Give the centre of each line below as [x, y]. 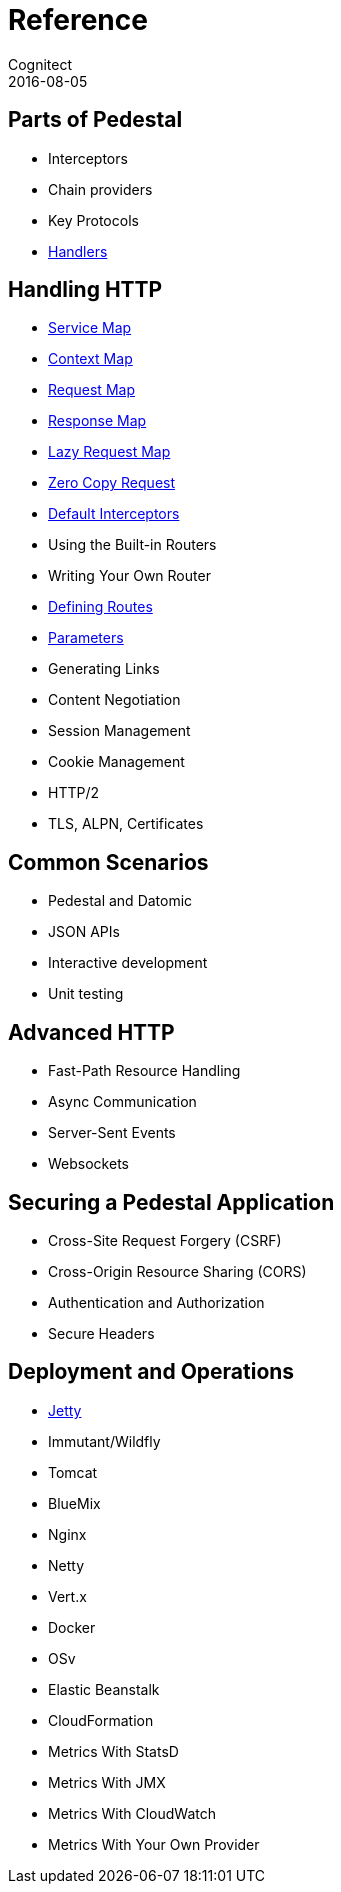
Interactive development [128, 963]
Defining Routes [100, 607]
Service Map [90, 328]
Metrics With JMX [107, 1782]
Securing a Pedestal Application [171, 1202]
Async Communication [122, 1102]
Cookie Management [116, 762]
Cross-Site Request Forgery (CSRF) [165, 1240]
